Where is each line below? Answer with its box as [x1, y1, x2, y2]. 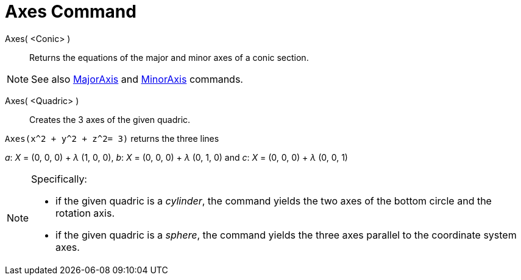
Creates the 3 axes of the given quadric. [29, 114, 191, 125]
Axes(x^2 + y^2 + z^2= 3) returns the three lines [5, 133, 219, 144]
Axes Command [5, 1, 136, 22]
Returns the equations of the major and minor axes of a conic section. [29, 52, 309, 63]
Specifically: [31, 172, 87, 185]
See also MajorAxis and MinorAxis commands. [31, 72, 243, 85]
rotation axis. [55, 206, 115, 219]
